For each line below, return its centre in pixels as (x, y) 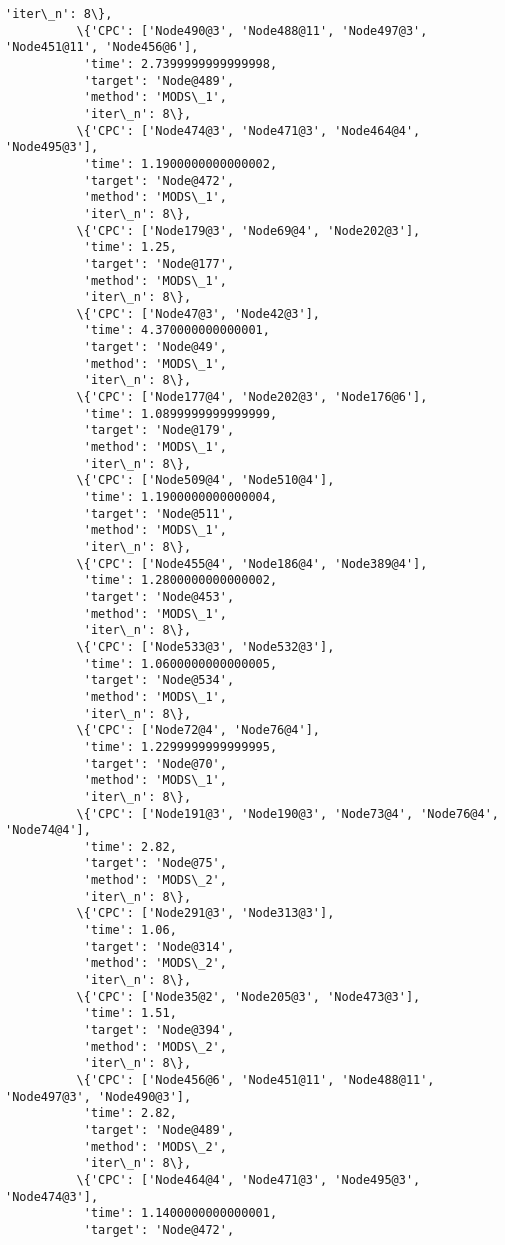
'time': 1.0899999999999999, (180, 413)
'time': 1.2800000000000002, (180, 580)
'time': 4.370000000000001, (176, 330)
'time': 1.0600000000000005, (180, 663)
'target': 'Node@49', (155, 347)
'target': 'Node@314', (159, 946)
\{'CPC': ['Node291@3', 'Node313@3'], (205, 913)
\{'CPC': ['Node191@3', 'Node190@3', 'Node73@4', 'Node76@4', (287, 813)
